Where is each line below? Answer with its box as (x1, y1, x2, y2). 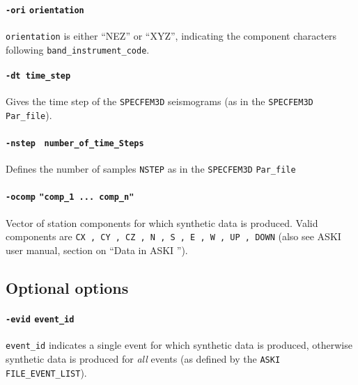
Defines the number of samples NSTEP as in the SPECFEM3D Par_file (6, 162, 296, 176)
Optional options (6, 276, 129, 298)
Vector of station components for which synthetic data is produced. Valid (6, 215, 318, 230)
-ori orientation (6, 5, 84, 15)
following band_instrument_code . (6, 42, 150, 56)
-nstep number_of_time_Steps (6, 138, 144, 148)
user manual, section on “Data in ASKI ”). (6, 242, 188, 257)
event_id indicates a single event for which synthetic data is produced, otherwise (6, 338, 352, 352)
